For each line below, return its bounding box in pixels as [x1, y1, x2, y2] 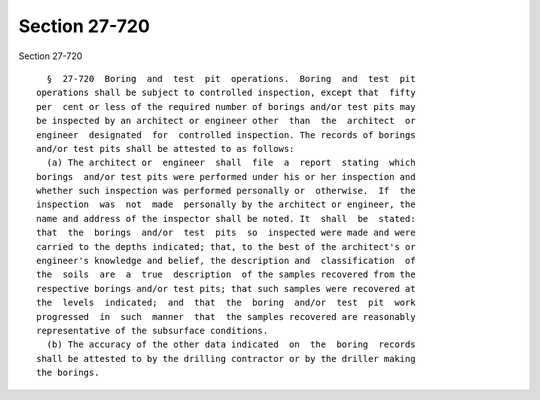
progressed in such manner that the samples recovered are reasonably [36, 311, 416, 322]
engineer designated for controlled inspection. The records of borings [36, 129, 416, 140]
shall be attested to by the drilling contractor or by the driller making [36, 353, 416, 364]
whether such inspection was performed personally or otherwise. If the [36, 185, 416, 197]
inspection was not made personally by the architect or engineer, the [36, 199, 416, 210]
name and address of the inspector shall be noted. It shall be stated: [36, 213, 416, 224]
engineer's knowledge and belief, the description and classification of [36, 255, 416, 267]
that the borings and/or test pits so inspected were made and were [36, 227, 416, 239]
